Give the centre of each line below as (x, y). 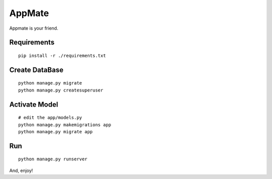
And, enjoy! (21, 170)
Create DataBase (37, 70)
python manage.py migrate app (56, 131)
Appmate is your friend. (34, 28)
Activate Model (34, 104)
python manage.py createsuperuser (61, 90)
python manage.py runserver (53, 159)
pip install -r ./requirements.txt (62, 56)
